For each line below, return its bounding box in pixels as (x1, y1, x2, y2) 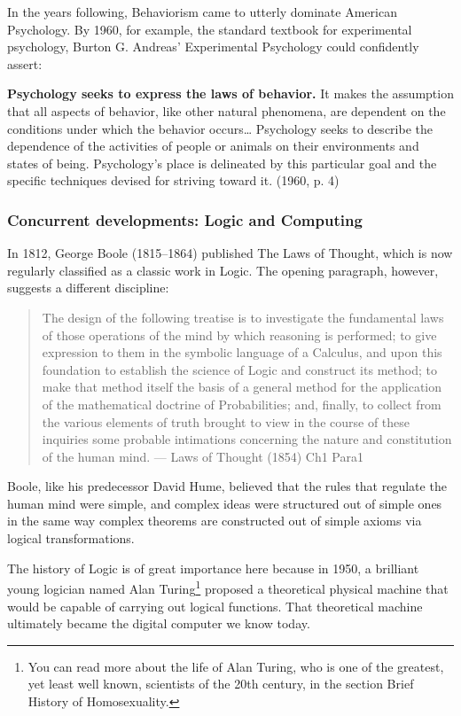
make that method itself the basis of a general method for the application (42, 377, 442, 396)
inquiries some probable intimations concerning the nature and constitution (42, 430, 452, 448)
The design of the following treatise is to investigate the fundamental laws (42, 307, 444, 326)
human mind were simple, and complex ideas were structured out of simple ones (7, 494, 442, 512)
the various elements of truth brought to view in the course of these (42, 412, 410, 431)
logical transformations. (7, 529, 135, 548)
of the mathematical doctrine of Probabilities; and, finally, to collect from (42, 394, 441, 413)
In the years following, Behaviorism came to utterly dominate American (7, 3, 397, 20)
